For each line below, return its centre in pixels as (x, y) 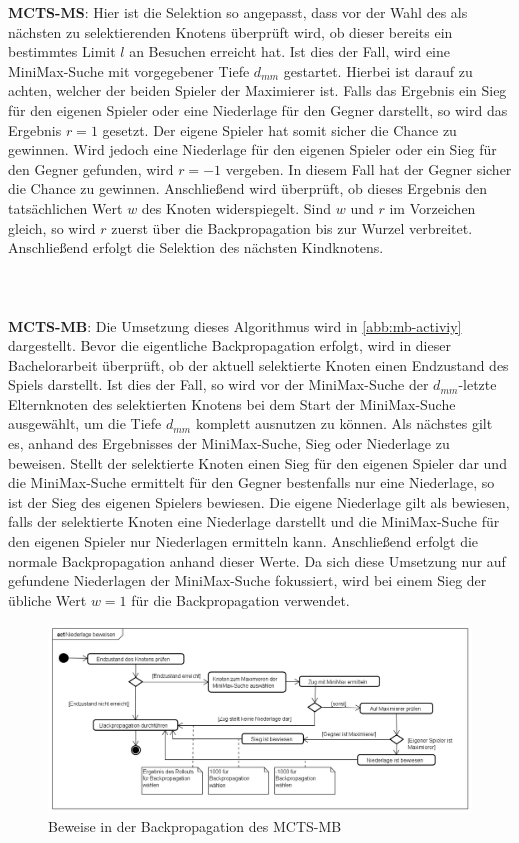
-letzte (477, 384)
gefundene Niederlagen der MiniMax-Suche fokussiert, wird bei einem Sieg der (247, 580)
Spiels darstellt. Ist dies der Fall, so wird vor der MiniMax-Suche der (218, 384)
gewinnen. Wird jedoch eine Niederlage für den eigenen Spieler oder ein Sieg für (252, 149)
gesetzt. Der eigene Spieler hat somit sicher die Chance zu (279, 129)
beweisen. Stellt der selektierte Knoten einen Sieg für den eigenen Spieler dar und (257, 462)
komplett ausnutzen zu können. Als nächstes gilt (344, 423)
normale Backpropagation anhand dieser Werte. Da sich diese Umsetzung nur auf (257, 560)
